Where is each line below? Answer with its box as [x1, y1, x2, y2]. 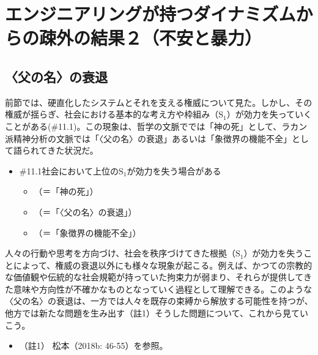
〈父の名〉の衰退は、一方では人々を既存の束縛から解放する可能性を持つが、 [5, 294, 313, 307]
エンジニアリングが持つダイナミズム [5, 1, 296, 26]
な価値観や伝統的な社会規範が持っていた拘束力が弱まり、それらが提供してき [5, 271, 312, 283]
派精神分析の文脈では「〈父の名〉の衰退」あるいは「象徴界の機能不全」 [5, 132, 292, 144]
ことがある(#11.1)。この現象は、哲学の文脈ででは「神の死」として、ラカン [5, 119, 308, 132]
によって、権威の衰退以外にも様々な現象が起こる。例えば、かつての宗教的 [13, 258, 312, 271]
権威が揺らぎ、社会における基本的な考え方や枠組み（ [5, 108, 219, 121]
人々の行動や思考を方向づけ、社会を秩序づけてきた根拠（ [5, 247, 235, 260]
